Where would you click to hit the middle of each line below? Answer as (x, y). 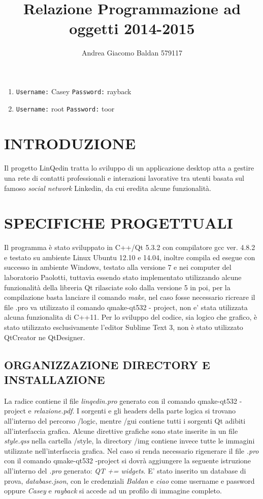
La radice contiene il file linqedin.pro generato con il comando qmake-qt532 (121, 400)
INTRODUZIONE (70, 143)
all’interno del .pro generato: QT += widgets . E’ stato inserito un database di (125, 470)
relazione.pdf (53, 411)
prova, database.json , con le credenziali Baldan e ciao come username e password (129, 480)
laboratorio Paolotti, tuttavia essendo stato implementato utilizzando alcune (123, 277)
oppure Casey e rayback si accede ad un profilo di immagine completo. (113, 491)
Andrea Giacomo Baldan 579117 (132, 53)
